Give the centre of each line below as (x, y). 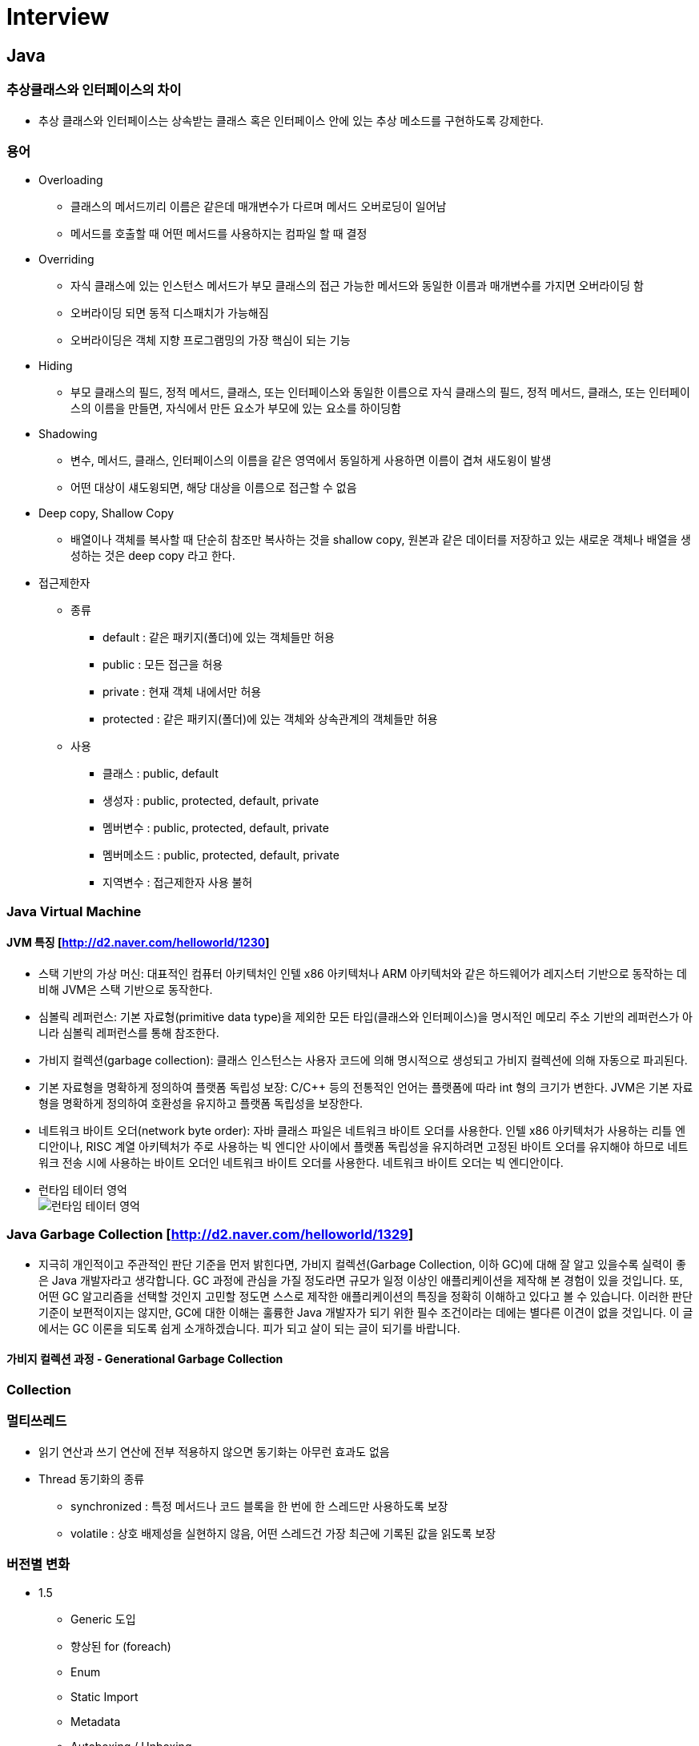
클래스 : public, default (161, 774)
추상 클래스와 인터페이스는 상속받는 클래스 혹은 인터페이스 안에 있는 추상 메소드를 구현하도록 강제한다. (291, 120)
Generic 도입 (103, 1619)
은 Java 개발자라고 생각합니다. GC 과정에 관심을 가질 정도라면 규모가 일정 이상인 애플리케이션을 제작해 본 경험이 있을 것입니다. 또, (361, 1280)
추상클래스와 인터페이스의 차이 (94, 90)
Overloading (71, 180)
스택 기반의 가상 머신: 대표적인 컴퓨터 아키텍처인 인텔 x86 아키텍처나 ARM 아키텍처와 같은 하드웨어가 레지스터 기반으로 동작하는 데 (363, 973)
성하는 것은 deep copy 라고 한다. (153, 556)
